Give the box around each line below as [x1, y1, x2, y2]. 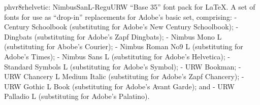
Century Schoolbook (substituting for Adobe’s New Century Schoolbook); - [4, 21, 239, 32]
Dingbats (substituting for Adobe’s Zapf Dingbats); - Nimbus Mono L [4, 31, 222, 42]
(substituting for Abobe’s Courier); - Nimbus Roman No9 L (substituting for [4, 41, 243, 52]
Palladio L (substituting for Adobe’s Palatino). [4, 91, 150, 101]
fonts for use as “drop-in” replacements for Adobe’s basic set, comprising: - [4, 11, 237, 22]
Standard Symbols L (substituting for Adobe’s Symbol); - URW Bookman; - [4, 61, 241, 72]
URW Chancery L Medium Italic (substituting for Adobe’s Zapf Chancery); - [4, 71, 244, 82]
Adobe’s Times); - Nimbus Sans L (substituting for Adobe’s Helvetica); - [4, 51, 230, 61]
